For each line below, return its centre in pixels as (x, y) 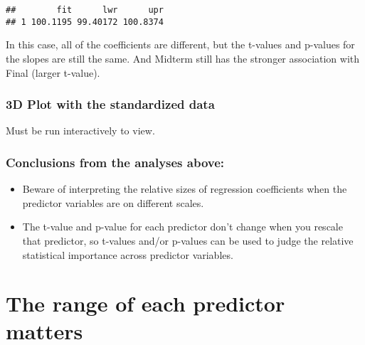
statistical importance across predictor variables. (128, 254)
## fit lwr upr (85, 10)
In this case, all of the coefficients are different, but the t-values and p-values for (180, 44)
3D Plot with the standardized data (110, 104)
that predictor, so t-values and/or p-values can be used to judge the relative (188, 240)
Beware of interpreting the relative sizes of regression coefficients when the (185, 189)
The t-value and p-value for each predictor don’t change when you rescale (182, 227)
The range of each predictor (146, 303)
